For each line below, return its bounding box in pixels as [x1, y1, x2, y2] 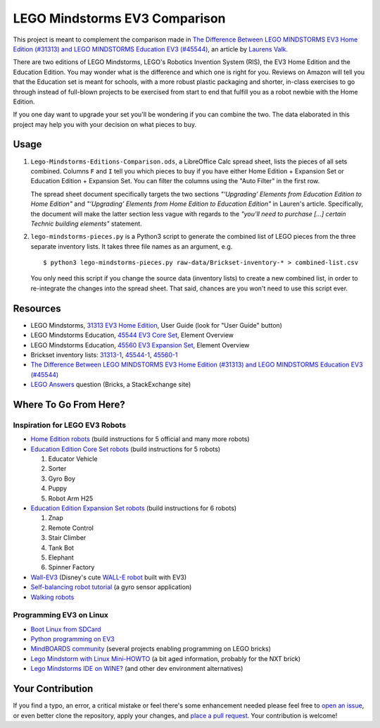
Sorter [48, 464, 67, 473]
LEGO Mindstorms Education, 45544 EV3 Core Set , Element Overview [30, 331, 234, 340]
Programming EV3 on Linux [13, 610, 109, 620]
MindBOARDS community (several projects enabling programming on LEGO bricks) [30, 645, 271, 653]
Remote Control [48, 524, 94, 532]
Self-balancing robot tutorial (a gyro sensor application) [30, 583, 192, 591]
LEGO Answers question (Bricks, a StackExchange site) [30, 381, 191, 389]
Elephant [48, 553, 74, 562]
